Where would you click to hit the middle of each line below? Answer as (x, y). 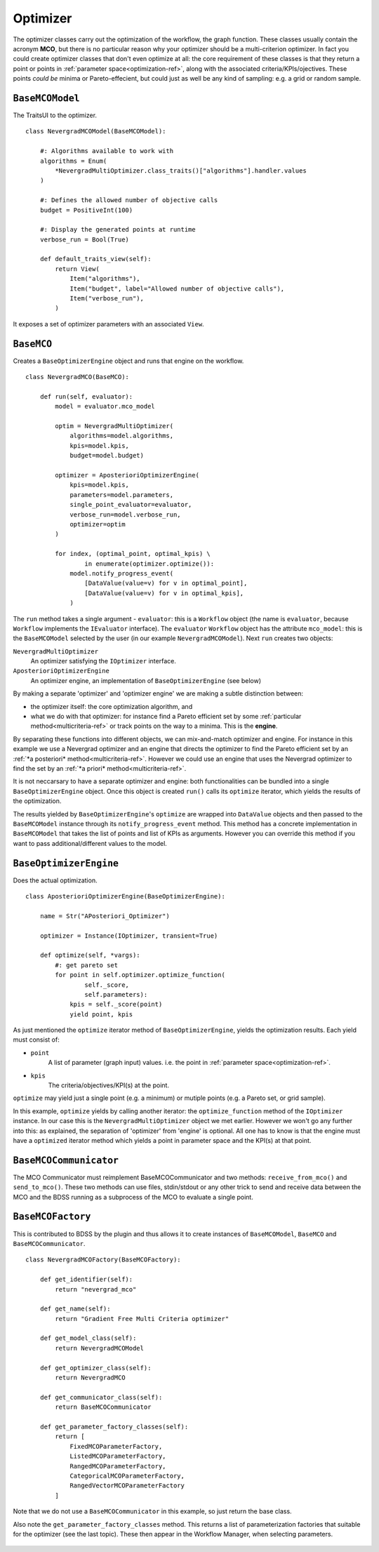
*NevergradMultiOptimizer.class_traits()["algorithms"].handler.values (181, 171)
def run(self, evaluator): (86, 396)
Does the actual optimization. (55, 880)
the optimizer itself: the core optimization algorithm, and (112, 706)
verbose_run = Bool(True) (85, 239)
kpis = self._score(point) (116, 1004)
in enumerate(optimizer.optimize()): (149, 564)
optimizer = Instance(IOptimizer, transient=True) (129, 936)
